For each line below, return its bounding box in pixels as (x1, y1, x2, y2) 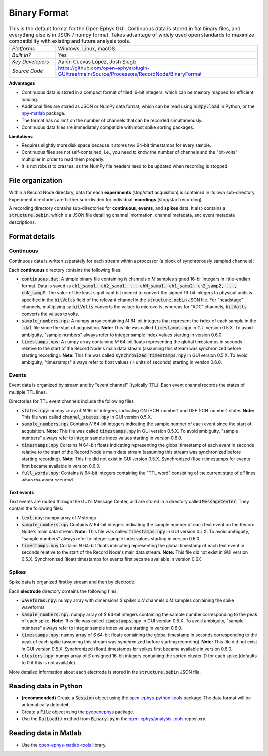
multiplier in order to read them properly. (21, 156, 105, 162)
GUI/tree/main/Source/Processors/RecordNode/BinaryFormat (58, 70, 202, 77)
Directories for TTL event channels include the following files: (9, 398, 135, 404)
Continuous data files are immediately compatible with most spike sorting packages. (21, 124, 195, 130)
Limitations (9, 133, 33, 139)
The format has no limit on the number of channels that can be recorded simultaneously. (21, 117, 202, 123)
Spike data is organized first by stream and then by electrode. (9, 579, 135, 585)
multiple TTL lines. (9, 389, 47, 395)
